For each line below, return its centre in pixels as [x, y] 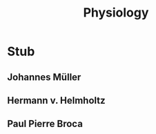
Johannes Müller [44, 77]
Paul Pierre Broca [45, 124]
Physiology [116, 13]
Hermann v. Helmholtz [56, 100]
